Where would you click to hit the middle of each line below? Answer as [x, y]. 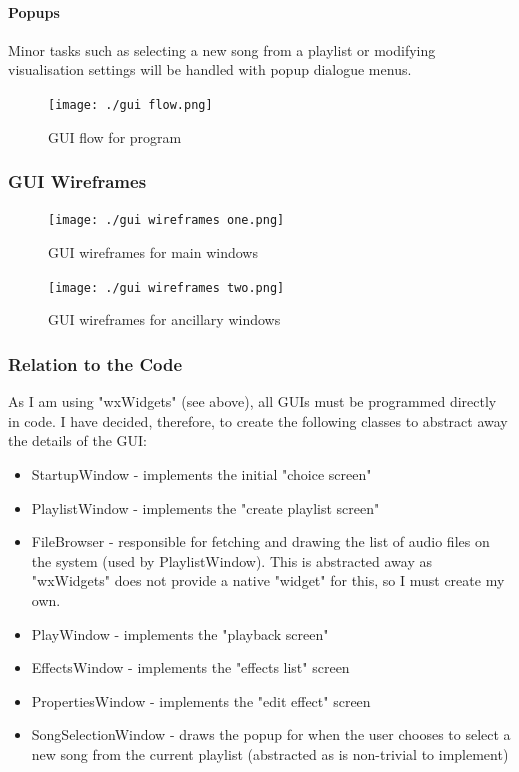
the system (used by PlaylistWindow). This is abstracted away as [231, 560]
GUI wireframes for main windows [153, 252]
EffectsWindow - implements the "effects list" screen [190, 667]
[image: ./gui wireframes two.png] [166, 287]
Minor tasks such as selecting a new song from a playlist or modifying [222, 49]
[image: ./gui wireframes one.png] [166, 220]
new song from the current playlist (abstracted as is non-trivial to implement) [270, 753]
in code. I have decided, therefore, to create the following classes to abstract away [258, 420]
